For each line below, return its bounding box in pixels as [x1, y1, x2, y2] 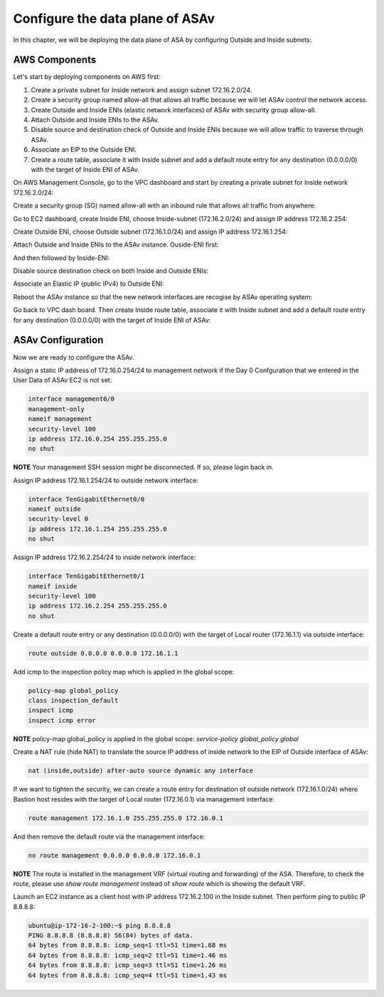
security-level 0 [28, 515, 89, 523]
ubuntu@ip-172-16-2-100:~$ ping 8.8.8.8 [28, 921, 171, 929]
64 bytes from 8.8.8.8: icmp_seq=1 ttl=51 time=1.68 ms [28, 942, 228, 949]
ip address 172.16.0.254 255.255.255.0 [28, 434, 167, 443]
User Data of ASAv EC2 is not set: [13, 376, 112, 384]
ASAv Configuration [13, 334, 104, 346]
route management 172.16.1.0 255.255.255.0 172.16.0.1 [28, 814, 223, 822]
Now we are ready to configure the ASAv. [13, 352, 134, 362]
